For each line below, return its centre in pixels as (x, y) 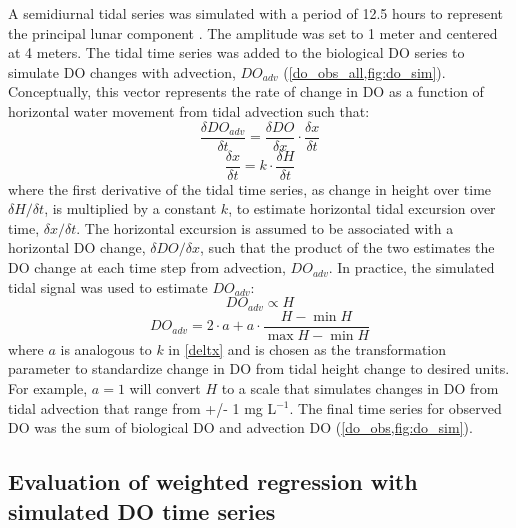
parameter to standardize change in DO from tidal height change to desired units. (259, 368)
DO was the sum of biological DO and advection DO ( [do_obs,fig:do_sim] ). (240, 427)
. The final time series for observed (395, 407)
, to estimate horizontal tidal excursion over (362, 208)
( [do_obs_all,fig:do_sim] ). (364, 71)
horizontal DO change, (77, 247)
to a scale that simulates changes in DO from (360, 387)
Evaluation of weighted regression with (213, 481)
